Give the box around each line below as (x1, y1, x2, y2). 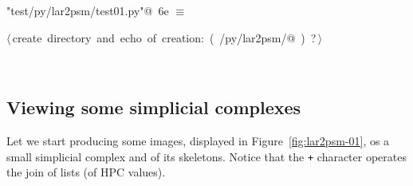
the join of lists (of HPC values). (6, 164, 166, 180)
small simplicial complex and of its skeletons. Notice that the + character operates (6, 148, 407, 164)
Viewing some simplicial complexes (6, 95, 301, 120)
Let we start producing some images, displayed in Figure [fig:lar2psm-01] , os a (6, 132, 390, 148)
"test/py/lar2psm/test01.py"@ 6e (6, 2, 169, 18)
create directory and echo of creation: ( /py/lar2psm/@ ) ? (12, 29, 317, 46)
